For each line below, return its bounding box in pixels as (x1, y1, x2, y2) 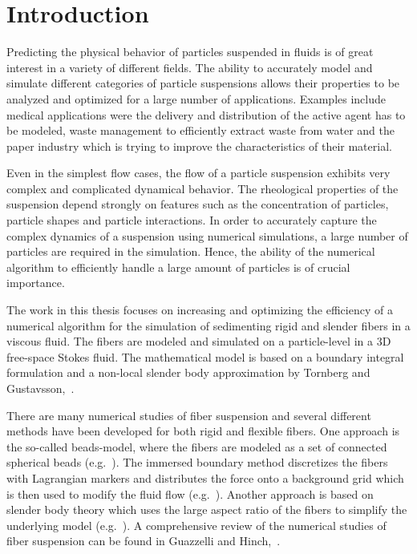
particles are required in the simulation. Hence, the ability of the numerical (6, 243, 375, 260)
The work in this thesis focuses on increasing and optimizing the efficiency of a (6, 301, 393, 318)
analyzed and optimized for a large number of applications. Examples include (6, 90, 387, 107)
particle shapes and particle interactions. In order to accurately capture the (6, 212, 377, 228)
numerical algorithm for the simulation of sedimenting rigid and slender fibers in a (6, 317, 411, 334)
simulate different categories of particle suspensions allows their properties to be (6, 75, 400, 91)
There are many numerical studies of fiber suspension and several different (6, 406, 371, 423)
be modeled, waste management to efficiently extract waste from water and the (6, 122, 395, 139)
